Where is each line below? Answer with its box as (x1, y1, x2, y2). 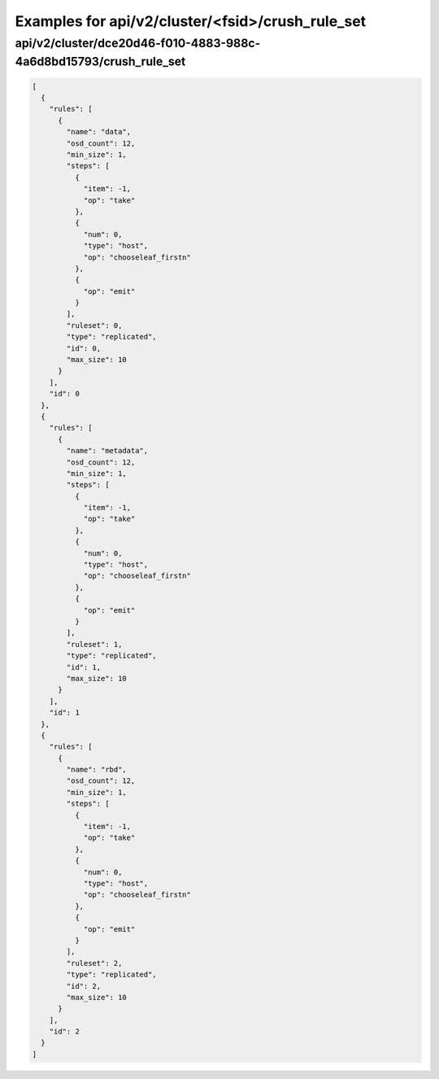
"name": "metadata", (66, 446, 149, 456)
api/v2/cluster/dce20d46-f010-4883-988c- (15, 36, 261, 50)
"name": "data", (66, 127, 132, 137)
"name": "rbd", (66, 765, 128, 775)
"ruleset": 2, (66, 959, 123, 968)
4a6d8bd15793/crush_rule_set (15, 54, 186, 69)
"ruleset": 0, (66, 321, 123, 330)
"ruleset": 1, (66, 640, 123, 649)
